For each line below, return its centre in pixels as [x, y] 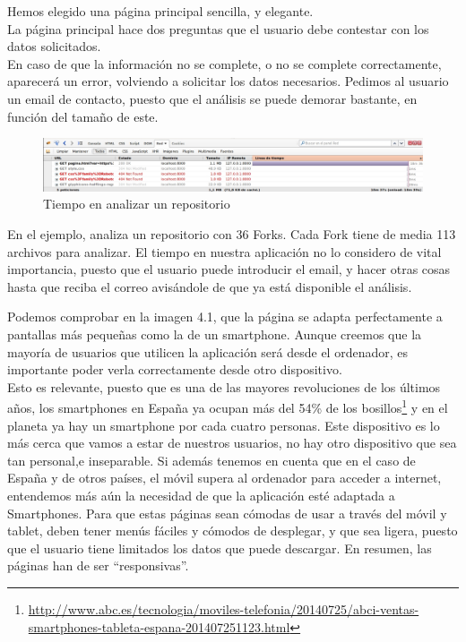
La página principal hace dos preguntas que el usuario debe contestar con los [218, 28]
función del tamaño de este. [83, 116]
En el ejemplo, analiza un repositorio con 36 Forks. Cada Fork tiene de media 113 [232, 233]
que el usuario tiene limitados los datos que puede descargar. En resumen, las [220, 548]
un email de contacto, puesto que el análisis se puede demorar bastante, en [212, 98]
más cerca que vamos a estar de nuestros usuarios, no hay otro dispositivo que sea [232, 443]
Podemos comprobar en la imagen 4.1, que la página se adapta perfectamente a [225, 317]
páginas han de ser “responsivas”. [98, 565]
